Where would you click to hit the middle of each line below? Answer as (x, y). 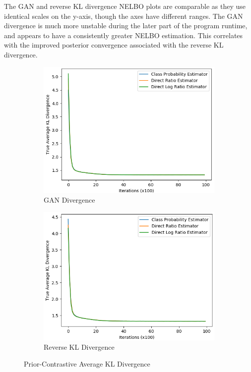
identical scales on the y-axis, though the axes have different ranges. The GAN (124, 16)
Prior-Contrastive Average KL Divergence (87, 363)
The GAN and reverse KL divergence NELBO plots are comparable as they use (125, 6)
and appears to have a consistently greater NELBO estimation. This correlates (124, 35)
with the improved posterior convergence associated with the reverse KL (114, 45)
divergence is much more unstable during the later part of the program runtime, (126, 26)
